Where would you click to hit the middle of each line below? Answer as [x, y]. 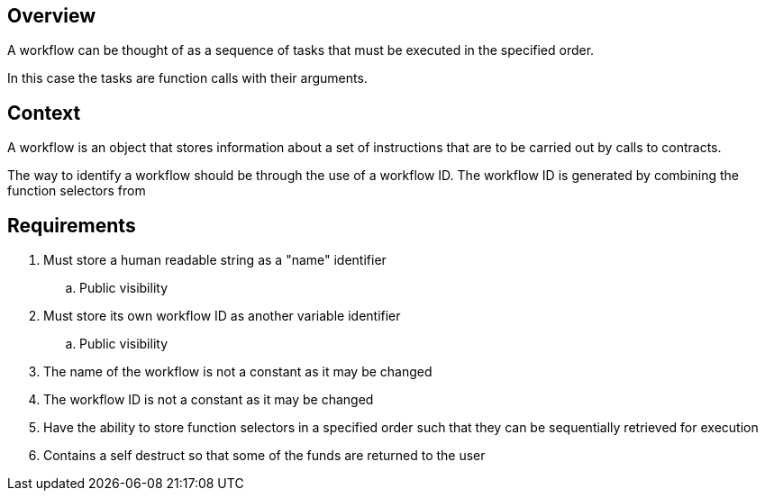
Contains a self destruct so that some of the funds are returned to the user [264, 456]
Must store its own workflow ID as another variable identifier [222, 316]
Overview [52, 16]
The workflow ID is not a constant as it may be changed [209, 400]
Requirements [72, 225]
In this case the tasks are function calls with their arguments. [187, 78]
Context [44, 113]
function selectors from [77, 191]
